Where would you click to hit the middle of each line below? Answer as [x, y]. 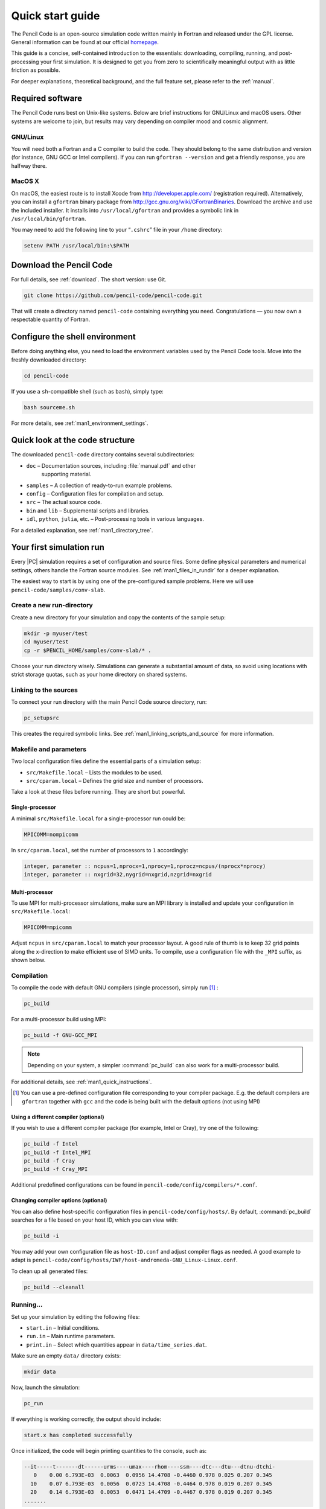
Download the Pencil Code [62, 265]
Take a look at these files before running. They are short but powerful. [98, 792]
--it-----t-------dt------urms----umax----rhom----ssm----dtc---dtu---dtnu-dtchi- [150, 1467]
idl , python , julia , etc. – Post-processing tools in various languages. [115, 519]
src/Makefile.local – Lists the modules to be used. [94, 772]
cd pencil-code [46, 375]
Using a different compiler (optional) [58, 1117]
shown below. [28, 960]
